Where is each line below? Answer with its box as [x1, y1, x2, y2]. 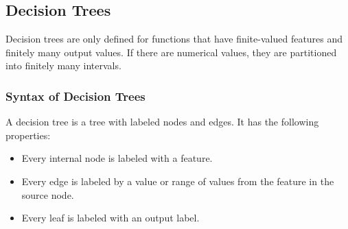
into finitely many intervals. [5, 58, 121, 73]
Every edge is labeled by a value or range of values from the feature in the [21, 173, 334, 188]
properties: [5, 128, 51, 142]
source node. [21, 187, 74, 202]
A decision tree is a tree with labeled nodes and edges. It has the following [5, 114, 319, 129]
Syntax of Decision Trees [5, 87, 146, 104]
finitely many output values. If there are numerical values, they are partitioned [5, 45, 337, 59]
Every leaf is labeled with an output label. [21, 210, 200, 225]
